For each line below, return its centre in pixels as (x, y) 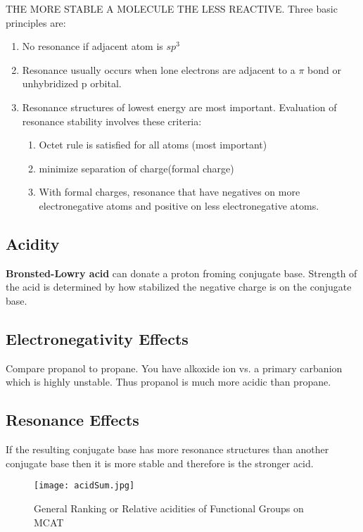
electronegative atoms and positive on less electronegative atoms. (179, 205)
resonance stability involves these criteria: (112, 121)
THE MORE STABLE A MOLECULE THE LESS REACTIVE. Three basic (172, 8)
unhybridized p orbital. (72, 83)
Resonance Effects (72, 420)
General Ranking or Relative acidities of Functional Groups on (169, 508)
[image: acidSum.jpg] (84, 486)
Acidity (33, 243)
